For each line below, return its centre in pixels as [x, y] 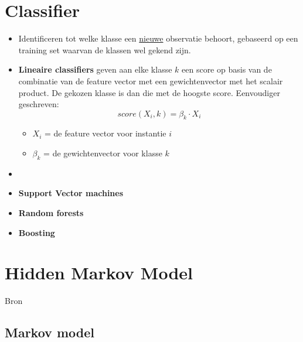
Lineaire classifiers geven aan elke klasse [95, 69]
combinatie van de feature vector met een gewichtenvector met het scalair [151, 81]
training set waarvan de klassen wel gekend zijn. [105, 49]
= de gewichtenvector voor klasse [103, 153]
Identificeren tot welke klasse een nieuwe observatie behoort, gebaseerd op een [158, 38]
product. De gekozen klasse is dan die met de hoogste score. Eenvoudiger [149, 92]
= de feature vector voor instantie [105, 133]
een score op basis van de [227, 69]
